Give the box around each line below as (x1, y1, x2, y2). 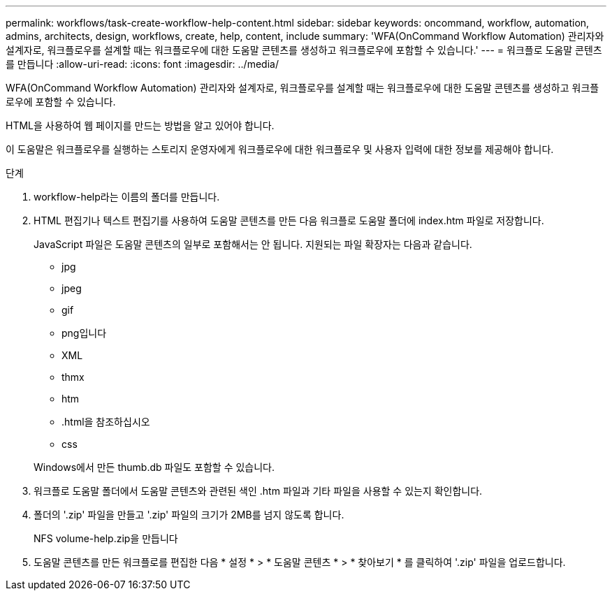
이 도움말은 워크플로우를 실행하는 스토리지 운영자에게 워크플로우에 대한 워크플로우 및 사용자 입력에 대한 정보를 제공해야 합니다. (6, 143, 554, 155)
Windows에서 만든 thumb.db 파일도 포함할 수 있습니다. (34, 461, 275, 473)
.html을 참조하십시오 (61, 416, 150, 428)
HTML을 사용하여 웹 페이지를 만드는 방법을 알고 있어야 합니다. (6, 119, 275, 131)
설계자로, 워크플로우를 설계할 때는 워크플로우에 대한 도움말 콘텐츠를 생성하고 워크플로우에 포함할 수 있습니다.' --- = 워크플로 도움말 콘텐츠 (6, 44, 602, 56)
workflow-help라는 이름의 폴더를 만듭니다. (34, 191, 220, 203)
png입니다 (61, 327, 107, 339)
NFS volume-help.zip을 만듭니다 (34, 532, 178, 544)
